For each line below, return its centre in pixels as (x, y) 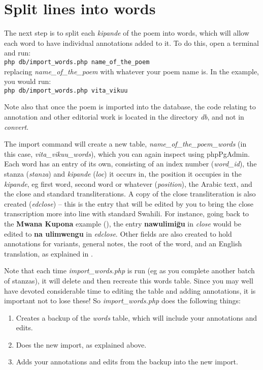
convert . (17, 126)
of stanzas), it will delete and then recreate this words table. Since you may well (129, 280)
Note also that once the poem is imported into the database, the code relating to (130, 107)
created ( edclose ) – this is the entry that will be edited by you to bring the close (129, 203)
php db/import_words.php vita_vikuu (66, 90)
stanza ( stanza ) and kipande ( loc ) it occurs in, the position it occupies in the (123, 173)
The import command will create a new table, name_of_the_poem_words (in (125, 144)
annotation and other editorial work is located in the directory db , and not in (124, 117)
